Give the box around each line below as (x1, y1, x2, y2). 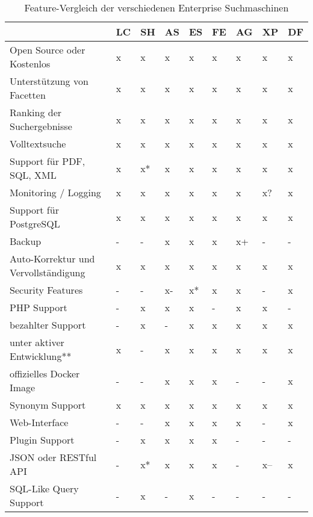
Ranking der (10, 105, 62, 119)
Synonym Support (10, 398, 86, 412)
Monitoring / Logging (10, 185, 101, 199)
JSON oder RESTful (10, 450, 97, 464)
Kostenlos (10, 57, 51, 70)
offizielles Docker (10, 367, 80, 380)
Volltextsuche (10, 137, 66, 150)
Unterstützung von (10, 74, 88, 88)
